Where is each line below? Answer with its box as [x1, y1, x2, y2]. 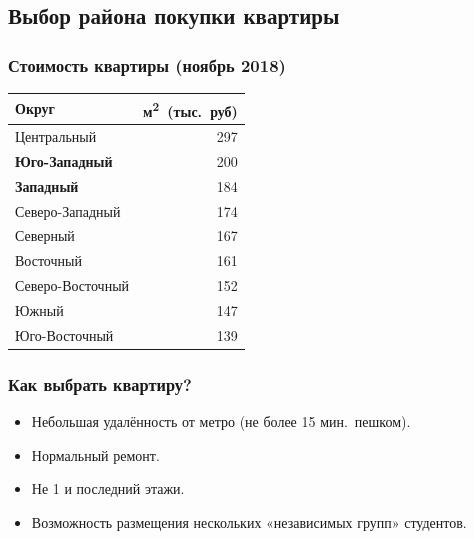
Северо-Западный [15, 200, 121, 221]
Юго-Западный [15, 150, 113, 171]
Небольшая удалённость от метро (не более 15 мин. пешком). [31, 411, 411, 432]
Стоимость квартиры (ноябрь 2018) [8, 52, 286, 77]
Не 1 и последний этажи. [31, 478, 185, 499]
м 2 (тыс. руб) [143, 97, 238, 121]
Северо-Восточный [15, 275, 130, 296]
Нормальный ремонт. [31, 444, 160, 465]
